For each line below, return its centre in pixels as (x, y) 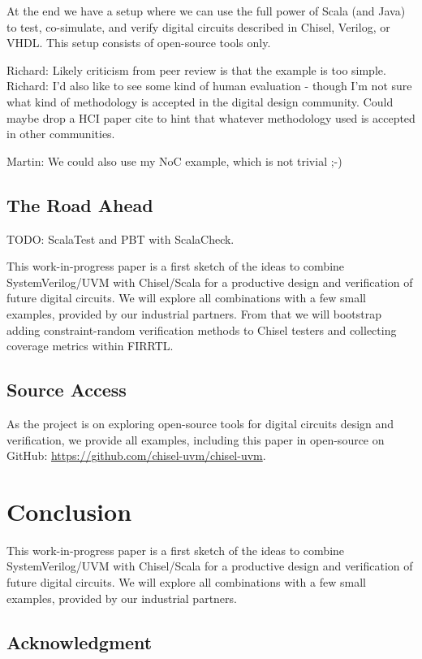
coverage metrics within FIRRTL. (90, 346)
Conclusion (69, 511)
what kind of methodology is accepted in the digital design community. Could (200, 101)
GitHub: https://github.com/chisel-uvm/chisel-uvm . (136, 455)
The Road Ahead (80, 204)
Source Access (67, 390)
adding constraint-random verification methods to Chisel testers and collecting (202, 329)
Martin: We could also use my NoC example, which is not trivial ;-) (174, 160)
